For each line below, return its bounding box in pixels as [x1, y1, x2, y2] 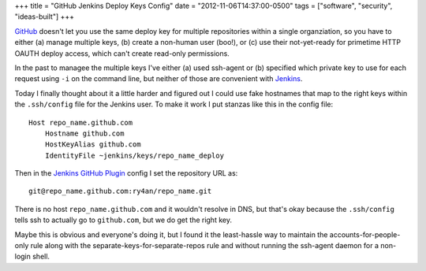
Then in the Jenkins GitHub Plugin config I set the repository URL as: [14, 169, 238, 178]
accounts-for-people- [329, 229, 401, 239]
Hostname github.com [44, 128, 125, 138]
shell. [32, 252, 50, 262]
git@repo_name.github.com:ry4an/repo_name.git [28, 187, 212, 196]
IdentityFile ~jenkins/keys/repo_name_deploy [44, 150, 225, 160]
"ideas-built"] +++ [14, 12, 75, 21]
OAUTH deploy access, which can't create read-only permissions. [14, 48, 230, 58]
